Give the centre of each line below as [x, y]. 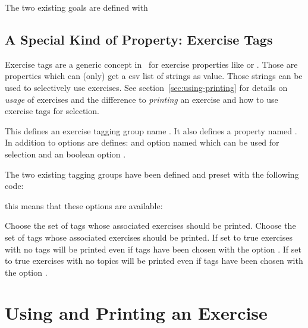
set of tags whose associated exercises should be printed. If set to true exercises [149, 237]
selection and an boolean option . [65, 154]
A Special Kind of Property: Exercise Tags [139, 39]
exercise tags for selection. [52, 111]
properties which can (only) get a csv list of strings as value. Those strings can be [154, 76]
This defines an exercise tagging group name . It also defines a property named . [151, 130]
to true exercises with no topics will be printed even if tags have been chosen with [154, 261]
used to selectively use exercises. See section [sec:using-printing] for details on [146, 87]
